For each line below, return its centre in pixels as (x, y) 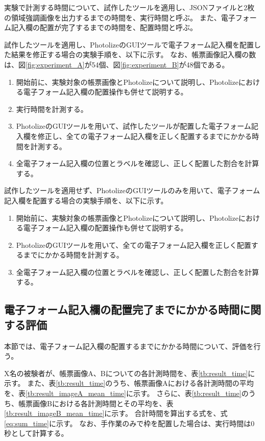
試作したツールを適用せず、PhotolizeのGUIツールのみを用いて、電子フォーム (132, 190)
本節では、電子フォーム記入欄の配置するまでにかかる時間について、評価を (129, 346)
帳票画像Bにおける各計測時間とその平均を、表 (96, 403)
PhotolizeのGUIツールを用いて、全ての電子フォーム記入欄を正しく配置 (134, 245)
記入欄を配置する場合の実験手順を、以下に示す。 (86, 200)
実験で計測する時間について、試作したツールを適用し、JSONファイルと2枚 (129, 7)
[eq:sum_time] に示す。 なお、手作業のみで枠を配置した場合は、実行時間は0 (129, 423)
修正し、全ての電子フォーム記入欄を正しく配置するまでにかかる (145, 136)
